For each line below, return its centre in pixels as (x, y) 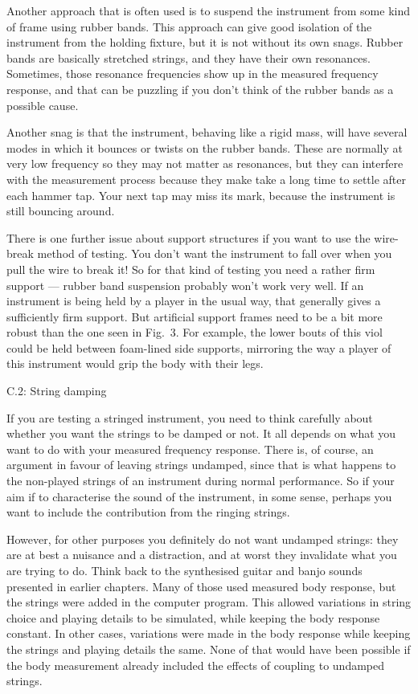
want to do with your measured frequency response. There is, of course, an (190, 449)
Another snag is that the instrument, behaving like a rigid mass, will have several (207, 132)
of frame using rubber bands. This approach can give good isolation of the (189, 26)
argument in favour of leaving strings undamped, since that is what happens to (201, 465)
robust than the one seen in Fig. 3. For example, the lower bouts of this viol (195, 332)
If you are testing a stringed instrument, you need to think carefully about (190, 417)
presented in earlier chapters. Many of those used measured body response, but (201, 586)
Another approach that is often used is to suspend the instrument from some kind (208, 10)
